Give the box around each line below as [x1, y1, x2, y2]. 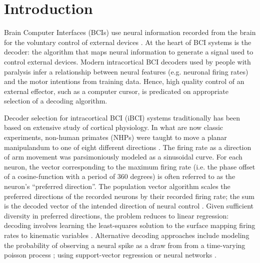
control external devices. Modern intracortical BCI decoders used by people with [4, 56, 251, 66]
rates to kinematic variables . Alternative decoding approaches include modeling [4, 230, 249, 240]
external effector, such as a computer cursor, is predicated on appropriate [4, 85, 228, 96]
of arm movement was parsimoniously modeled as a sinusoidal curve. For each [4, 151, 242, 162]
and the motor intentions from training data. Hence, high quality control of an [4, 76, 244, 86]
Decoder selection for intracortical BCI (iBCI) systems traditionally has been [4, 112, 240, 122]
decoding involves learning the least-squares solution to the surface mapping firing [4, 220, 255, 230]
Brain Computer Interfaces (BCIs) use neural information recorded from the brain [4, 27, 256, 37]
